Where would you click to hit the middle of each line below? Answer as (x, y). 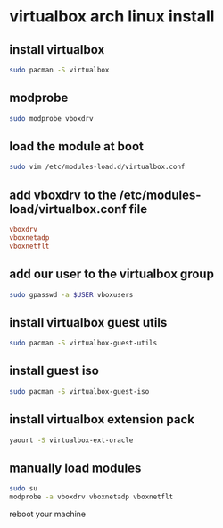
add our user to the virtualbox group (111, 274)
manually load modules (75, 468)
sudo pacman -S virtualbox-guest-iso (79, 391)
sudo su (24, 489)
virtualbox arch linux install (112, 17)
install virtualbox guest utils (88, 323)
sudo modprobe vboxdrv (51, 118)
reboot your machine (48, 514)
